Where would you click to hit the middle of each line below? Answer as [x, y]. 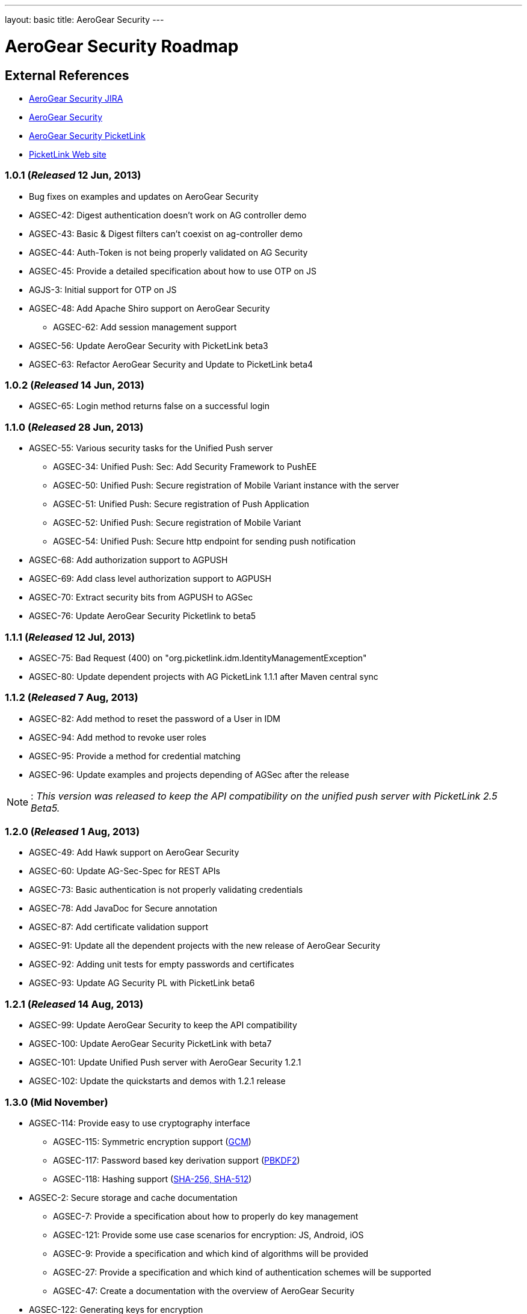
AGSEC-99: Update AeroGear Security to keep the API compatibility [163, 1025]
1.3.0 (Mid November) [57, 1102]
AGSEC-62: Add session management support [145, 327]
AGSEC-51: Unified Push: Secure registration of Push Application [181, 504]
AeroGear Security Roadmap [122, 46]
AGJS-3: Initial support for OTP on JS [103, 289]
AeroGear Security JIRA [76, 98]
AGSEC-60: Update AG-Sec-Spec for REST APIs [125, 871]
